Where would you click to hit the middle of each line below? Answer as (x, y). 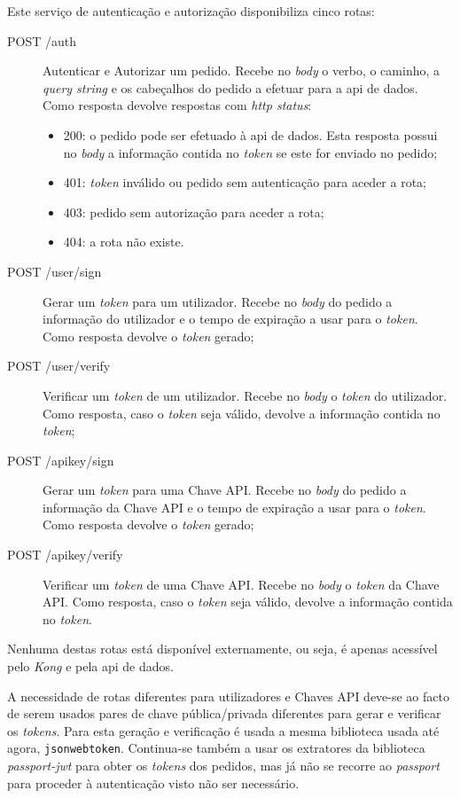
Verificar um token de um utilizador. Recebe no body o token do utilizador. (245, 395)
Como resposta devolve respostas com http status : (177, 105)
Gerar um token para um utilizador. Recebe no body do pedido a (218, 301)
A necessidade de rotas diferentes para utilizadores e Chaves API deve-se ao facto (228, 696)
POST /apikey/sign (61, 460)
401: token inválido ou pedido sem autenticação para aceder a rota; (245, 182)
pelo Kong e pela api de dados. (90, 666)
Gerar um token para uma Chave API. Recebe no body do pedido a (225, 490)
